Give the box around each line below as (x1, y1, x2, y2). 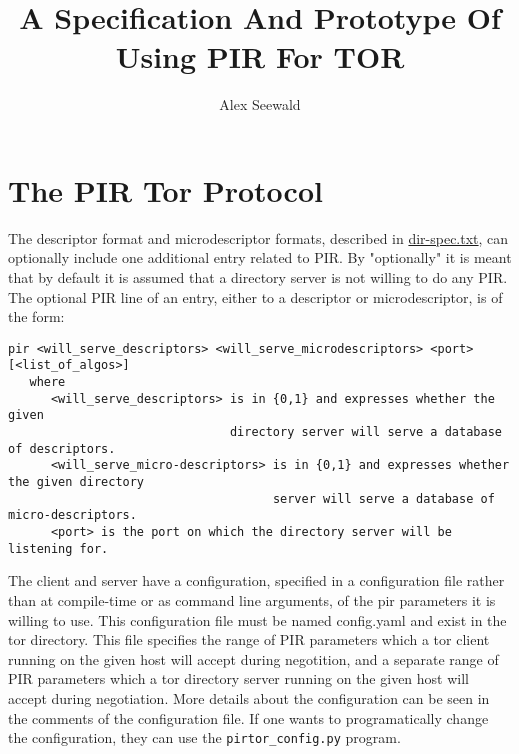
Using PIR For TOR (115, 36, 405, 77)
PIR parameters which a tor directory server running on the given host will (8, 668, 469, 689)
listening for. (8, 541, 109, 556)
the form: (8, 306, 65, 327)
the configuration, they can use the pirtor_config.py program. (8, 727, 401, 748)
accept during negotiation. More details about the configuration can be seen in (8, 687, 490, 708)
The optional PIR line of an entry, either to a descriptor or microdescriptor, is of (8, 286, 503, 307)
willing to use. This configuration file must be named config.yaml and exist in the (8, 609, 507, 630)
